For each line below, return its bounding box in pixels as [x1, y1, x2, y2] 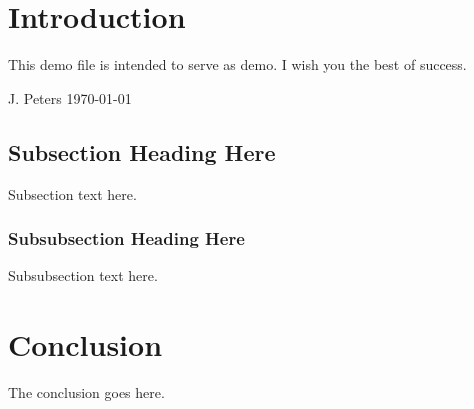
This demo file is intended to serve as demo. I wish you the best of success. [8, 54, 467, 75]
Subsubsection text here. [8, 265, 158, 286]
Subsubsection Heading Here [8, 226, 245, 251]
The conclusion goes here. [8, 382, 165, 403]
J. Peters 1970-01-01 [8, 87, 132, 108]
